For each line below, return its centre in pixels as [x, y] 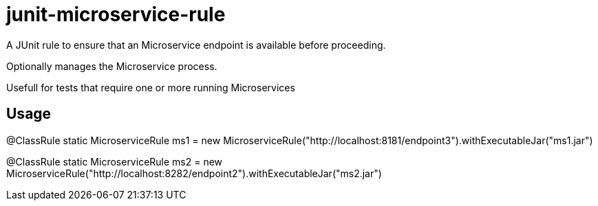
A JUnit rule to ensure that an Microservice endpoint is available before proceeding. [196, 45]
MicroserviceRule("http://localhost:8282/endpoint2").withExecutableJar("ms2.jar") [194, 173]
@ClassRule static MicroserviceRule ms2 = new [115, 161]
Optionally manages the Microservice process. [112, 66]
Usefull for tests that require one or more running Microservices [151, 87]
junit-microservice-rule [116, 14]
